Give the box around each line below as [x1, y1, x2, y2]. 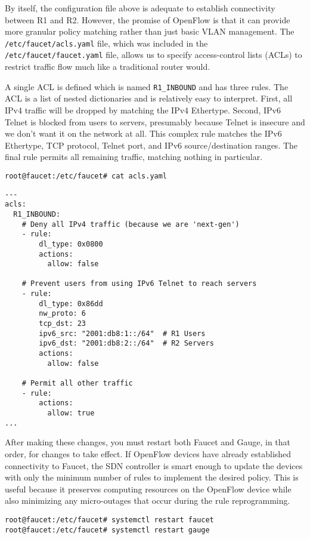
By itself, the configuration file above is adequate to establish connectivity [5, 2, 275, 14]
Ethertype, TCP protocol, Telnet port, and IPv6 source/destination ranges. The [5, 138, 298, 151]
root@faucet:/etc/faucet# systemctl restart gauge [5, 525, 210, 534]
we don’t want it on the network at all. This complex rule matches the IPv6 [5, 127, 282, 140]
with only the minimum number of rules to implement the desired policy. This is [5, 471, 299, 483]
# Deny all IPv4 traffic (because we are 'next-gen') [21, 220, 240, 229]
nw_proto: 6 [39, 309, 86, 318]
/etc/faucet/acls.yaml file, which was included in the [5, 36, 208, 49]
